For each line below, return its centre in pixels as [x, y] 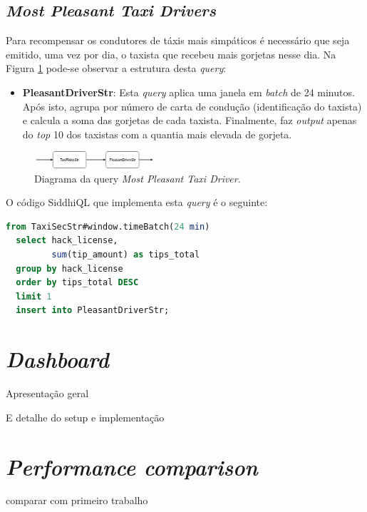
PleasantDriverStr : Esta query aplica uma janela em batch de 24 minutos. [188, 92]
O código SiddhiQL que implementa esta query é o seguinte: [137, 202]
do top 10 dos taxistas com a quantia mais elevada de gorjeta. [157, 134]
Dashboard [57, 359]
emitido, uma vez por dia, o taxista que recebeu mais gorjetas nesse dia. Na [171, 54]
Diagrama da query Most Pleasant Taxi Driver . [138, 178]
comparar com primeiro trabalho [77, 500]
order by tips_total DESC [77, 283]
